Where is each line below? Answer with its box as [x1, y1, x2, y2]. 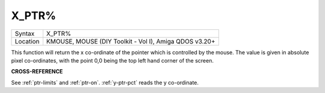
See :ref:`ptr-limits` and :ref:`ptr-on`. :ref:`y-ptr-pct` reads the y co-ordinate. [11, 79, 199, 86]
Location [14, 37, 40, 45]
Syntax [14, 29, 35, 38]
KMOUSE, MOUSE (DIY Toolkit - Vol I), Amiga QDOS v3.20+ [46, 37, 216, 45]
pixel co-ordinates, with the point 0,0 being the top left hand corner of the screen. [11, 57, 214, 64]
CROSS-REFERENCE [11, 68, 63, 75]
